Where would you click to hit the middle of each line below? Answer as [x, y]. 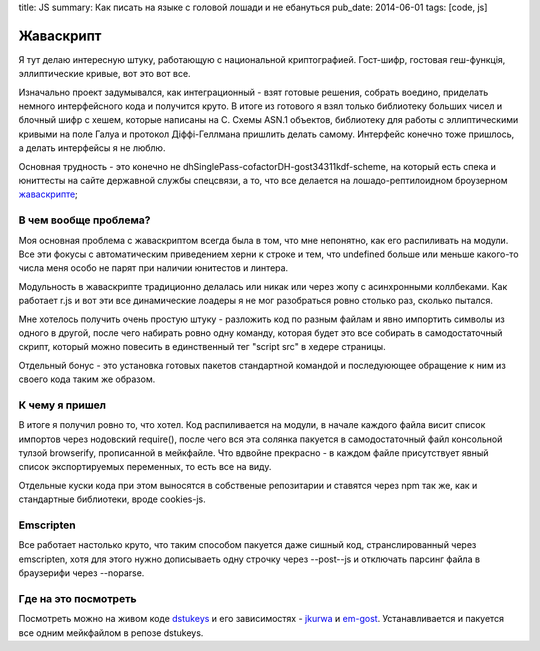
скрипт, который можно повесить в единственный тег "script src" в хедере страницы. [202, 347]
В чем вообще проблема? [84, 220]
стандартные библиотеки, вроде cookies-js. [112, 499]
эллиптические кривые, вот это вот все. [104, 74]
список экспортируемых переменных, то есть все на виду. [145, 467]
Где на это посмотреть [77, 598]
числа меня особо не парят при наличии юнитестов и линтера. [153, 268]
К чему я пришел [62, 405]
